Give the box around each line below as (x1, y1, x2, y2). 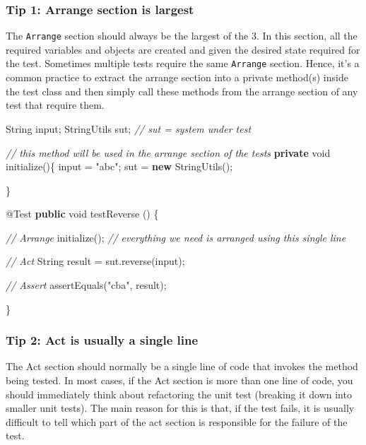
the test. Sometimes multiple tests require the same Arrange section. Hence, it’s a (6, 56, 360, 71)
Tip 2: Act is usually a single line (6, 331, 199, 349)
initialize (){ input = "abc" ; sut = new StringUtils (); (6, 159, 233, 174)
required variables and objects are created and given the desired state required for (6, 42, 360, 57)
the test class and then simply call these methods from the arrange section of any (6, 83, 358, 98)
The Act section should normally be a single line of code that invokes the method (6, 359, 358, 374)
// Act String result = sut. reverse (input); (6, 254, 185, 268)
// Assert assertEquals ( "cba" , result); (6, 278, 167, 292)
